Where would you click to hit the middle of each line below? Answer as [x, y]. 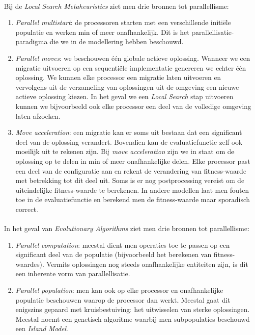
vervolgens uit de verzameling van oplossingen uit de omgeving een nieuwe [127, 87]
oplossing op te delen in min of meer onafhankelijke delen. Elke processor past [133, 161]
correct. [27, 209]
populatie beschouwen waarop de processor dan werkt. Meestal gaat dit [123, 299]
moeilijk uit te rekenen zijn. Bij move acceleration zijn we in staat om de [125, 151]
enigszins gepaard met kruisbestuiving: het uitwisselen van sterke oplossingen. [132, 309]
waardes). [30, 264]
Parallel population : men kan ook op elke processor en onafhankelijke [119, 290]
